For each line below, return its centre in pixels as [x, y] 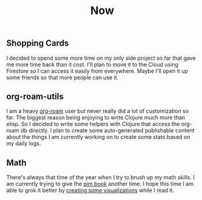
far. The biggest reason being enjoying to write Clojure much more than [96, 118]
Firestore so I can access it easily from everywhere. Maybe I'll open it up [97, 71]
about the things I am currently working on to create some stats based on [98, 137]
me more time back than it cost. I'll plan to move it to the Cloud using [92, 64]
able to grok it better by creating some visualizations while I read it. [90, 190]
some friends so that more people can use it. [62, 77]
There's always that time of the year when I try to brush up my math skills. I [100, 177]
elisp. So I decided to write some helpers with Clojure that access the [93, 124]
